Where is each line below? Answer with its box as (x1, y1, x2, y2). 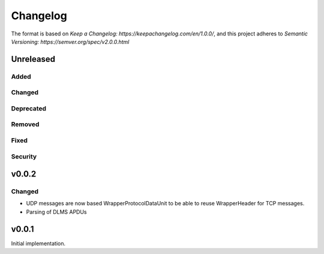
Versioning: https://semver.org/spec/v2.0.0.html (11, 38, 130, 45)
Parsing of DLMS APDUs (26, 208, 87, 216)
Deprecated (11, 104, 47, 112)
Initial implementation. (11, 240, 66, 247)
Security (11, 152, 37, 160)
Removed (11, 120, 40, 129)
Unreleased (11, 54, 56, 64)
